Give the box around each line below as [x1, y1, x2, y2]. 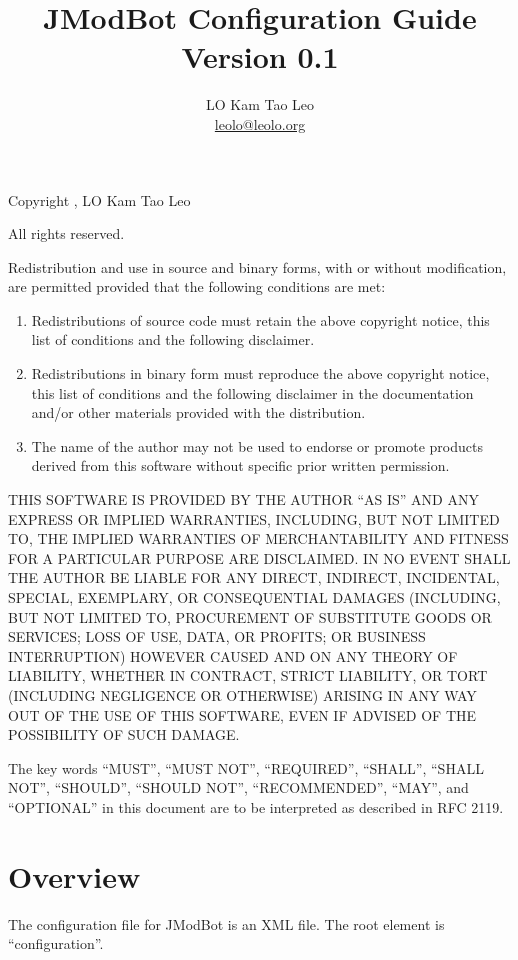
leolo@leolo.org [214, 113, 306, 134]
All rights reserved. [8, 223, 125, 244]
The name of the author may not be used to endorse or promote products [31, 435, 483, 456]
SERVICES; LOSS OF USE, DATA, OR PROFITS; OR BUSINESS [8, 626, 426, 647]
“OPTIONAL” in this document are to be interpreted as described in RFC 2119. [8, 796, 504, 817]
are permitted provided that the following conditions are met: [8, 276, 386, 297]
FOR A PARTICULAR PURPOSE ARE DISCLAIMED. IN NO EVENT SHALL [8, 547, 511, 568]
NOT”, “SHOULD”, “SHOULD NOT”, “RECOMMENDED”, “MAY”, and [8, 777, 469, 798]
